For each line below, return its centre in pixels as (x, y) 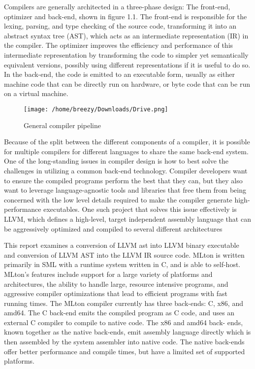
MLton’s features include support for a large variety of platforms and (108, 274)
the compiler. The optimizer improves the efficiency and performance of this (119, 45)
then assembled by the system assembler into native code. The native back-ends (124, 342)
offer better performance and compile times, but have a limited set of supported (125, 351)
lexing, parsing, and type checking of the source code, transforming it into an (120, 26)
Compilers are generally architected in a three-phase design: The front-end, (117, 6)
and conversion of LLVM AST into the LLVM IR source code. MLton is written (124, 254)
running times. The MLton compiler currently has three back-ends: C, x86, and (124, 303)
